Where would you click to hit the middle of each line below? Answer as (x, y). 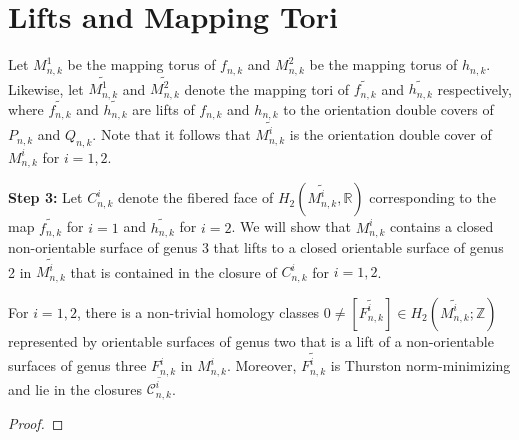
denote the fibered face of (196, 197)
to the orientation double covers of (388, 108)
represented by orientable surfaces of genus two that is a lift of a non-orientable (251, 340)
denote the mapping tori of (267, 88)
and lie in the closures (75, 388)
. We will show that (291, 226)
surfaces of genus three (77, 365)
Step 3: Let (45, 197)
